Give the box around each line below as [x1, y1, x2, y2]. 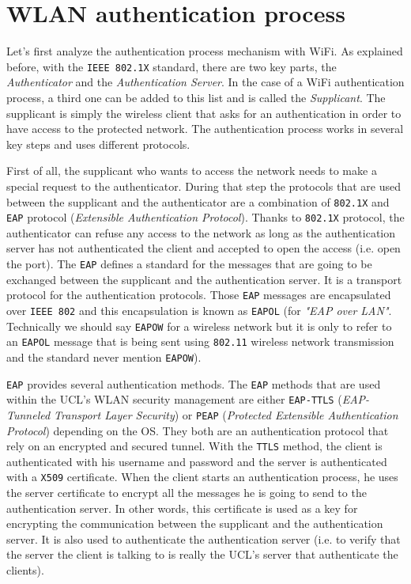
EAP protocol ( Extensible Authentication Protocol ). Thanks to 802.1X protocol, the [6, 209, 405, 226]
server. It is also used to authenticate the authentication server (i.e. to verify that [6, 530, 401, 547]
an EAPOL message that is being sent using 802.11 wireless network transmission [6, 333, 394, 350]
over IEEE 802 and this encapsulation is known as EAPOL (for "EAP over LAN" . [6, 301, 392, 318]
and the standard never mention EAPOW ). [6, 348, 202, 365]
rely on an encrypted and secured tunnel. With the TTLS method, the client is [6, 438, 383, 454]
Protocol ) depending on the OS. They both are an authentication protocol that [6, 422, 389, 438]
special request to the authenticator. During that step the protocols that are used [6, 177, 401, 194]
